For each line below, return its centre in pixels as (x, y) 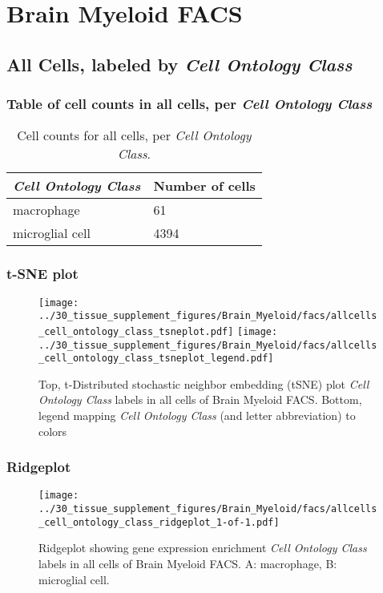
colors (53, 431)
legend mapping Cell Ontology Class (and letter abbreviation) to (197, 416)
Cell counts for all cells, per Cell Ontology (134, 135)
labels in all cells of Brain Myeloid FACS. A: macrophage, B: (188, 564)
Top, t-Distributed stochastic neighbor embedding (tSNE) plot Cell (204, 383)
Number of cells (204, 186)
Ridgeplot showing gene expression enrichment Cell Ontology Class (203, 548)
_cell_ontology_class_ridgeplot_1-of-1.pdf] (159, 522)
